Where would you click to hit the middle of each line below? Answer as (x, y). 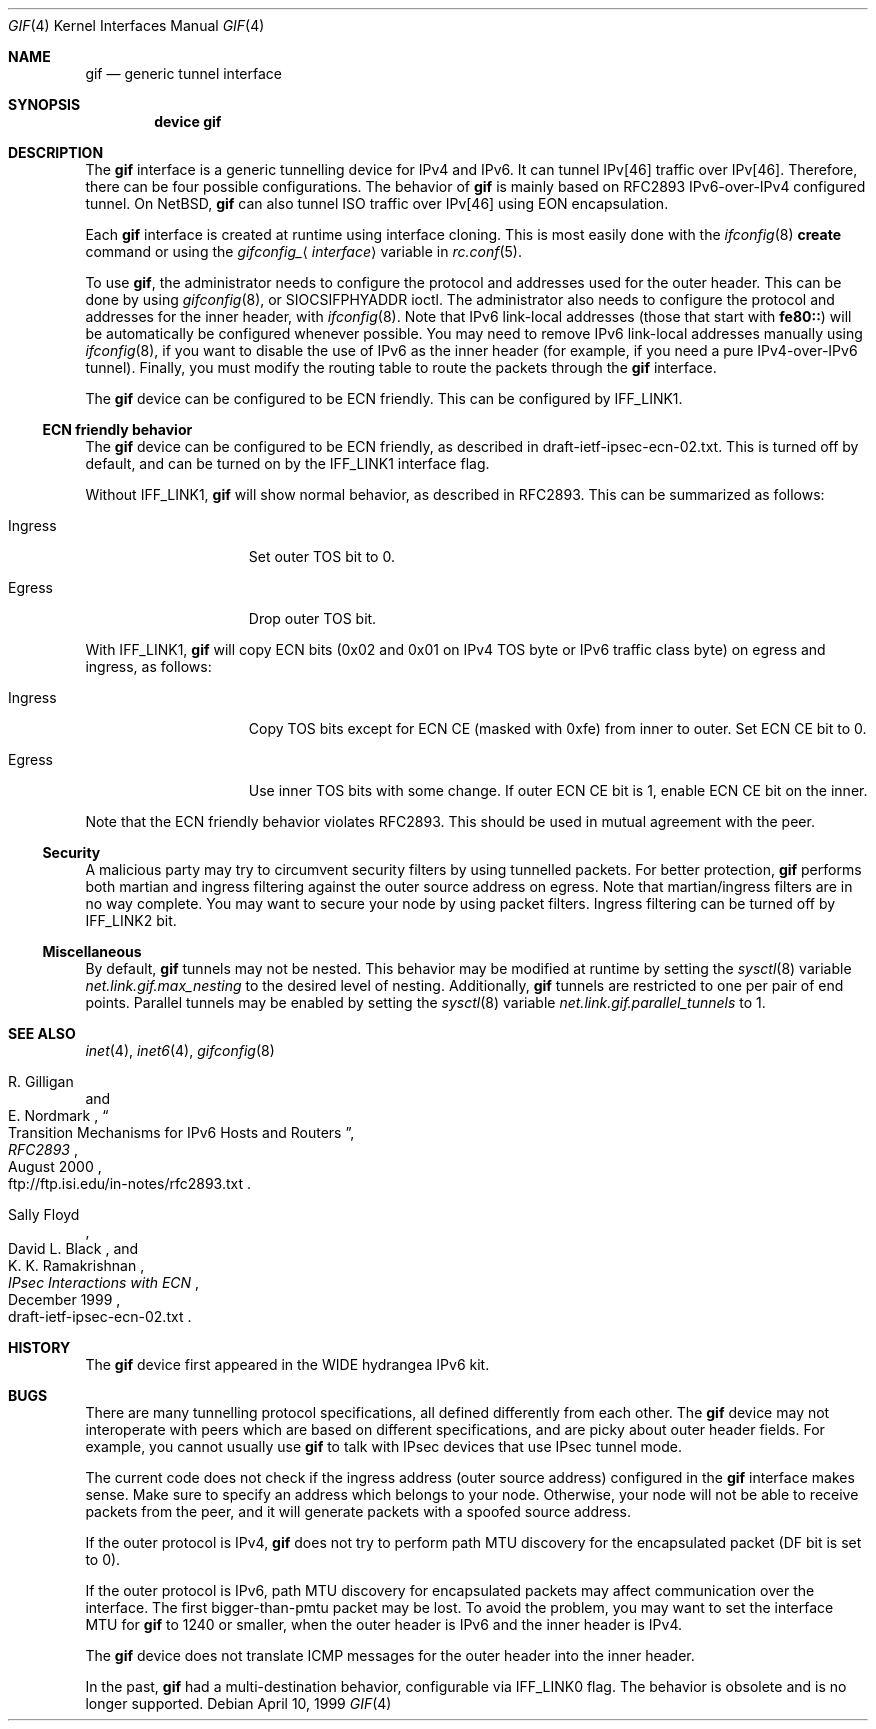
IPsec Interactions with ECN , (104, 1282)
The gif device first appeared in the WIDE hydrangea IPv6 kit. (287, 1364)
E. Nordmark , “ (58, 1115)
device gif (188, 121)
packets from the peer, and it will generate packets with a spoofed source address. (358, 1511)
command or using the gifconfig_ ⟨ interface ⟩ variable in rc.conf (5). (303, 251)
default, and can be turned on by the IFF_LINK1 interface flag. (287, 463)
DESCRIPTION (56, 152)
